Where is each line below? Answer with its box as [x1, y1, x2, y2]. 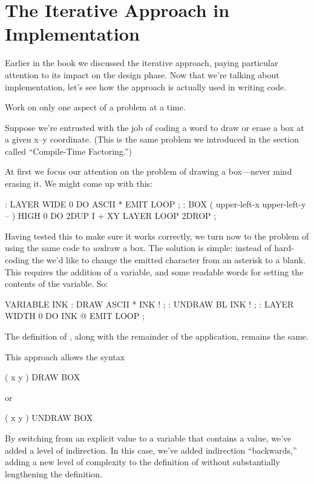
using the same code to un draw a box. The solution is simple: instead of [5, 241, 272, 254]
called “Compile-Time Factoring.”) [5, 144, 132, 157]
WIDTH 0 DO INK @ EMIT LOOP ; [5, 309, 145, 322]
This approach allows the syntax [5, 350, 125, 363]
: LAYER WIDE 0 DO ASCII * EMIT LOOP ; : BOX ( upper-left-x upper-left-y [5, 197, 306, 210]
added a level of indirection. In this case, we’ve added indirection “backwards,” [5, 443, 297, 456]
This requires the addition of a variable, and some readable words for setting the [5, 265, 304, 278]
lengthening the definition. [5, 467, 103, 480]
